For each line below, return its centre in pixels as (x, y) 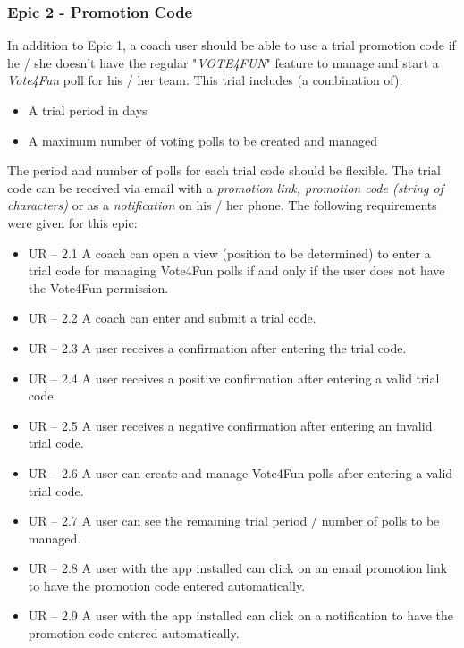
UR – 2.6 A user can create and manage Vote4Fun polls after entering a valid (240, 472)
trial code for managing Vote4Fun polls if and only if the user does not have (236, 270)
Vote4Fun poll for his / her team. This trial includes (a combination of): (205, 80)
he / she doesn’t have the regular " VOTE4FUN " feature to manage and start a (223, 62)
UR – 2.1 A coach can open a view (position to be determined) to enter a (229, 252)
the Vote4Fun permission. (98, 287)
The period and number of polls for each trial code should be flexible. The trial (224, 170)
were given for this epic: (72, 222)
